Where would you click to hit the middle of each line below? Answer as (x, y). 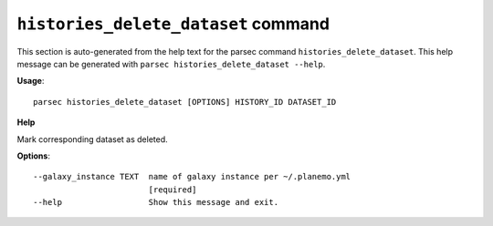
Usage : (31, 81)
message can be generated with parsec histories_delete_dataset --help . (171, 64)
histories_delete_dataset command (173, 24)
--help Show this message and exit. (156, 202)
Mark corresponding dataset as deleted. (92, 139)
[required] (173, 190)
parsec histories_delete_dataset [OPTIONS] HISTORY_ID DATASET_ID (185, 102)
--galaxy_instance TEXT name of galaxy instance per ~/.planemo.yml (192, 177)
